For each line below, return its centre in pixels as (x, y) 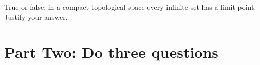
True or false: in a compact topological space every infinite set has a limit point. (130, 7)
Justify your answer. (36, 17)
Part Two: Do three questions (112, 52)
